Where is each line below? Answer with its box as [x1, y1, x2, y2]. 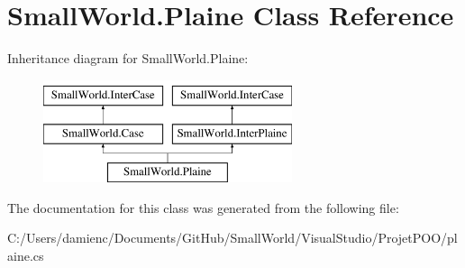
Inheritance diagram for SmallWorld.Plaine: [7, 49, 249, 68]
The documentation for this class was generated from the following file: [7, 198, 399, 217]
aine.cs [7, 245, 44, 264]
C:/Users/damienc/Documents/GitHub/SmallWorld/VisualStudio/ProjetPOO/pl [7, 228, 458, 247]
